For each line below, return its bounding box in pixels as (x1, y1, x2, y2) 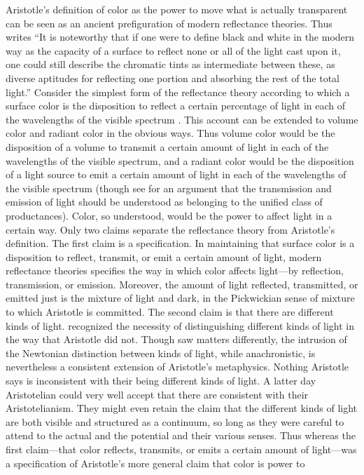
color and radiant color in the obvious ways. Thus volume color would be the (6, 126, 335, 140)
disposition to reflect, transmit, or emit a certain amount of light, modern (6, 249, 322, 264)
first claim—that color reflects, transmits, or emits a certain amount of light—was (6, 442, 357, 456)
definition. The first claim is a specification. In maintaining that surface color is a (6, 236, 355, 250)
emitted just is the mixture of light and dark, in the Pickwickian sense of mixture (6, 290, 355, 305)
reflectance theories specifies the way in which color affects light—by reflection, (6, 263, 344, 278)
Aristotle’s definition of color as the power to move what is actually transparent (6, 2, 348, 16)
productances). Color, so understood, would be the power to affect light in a (6, 208, 332, 222)
